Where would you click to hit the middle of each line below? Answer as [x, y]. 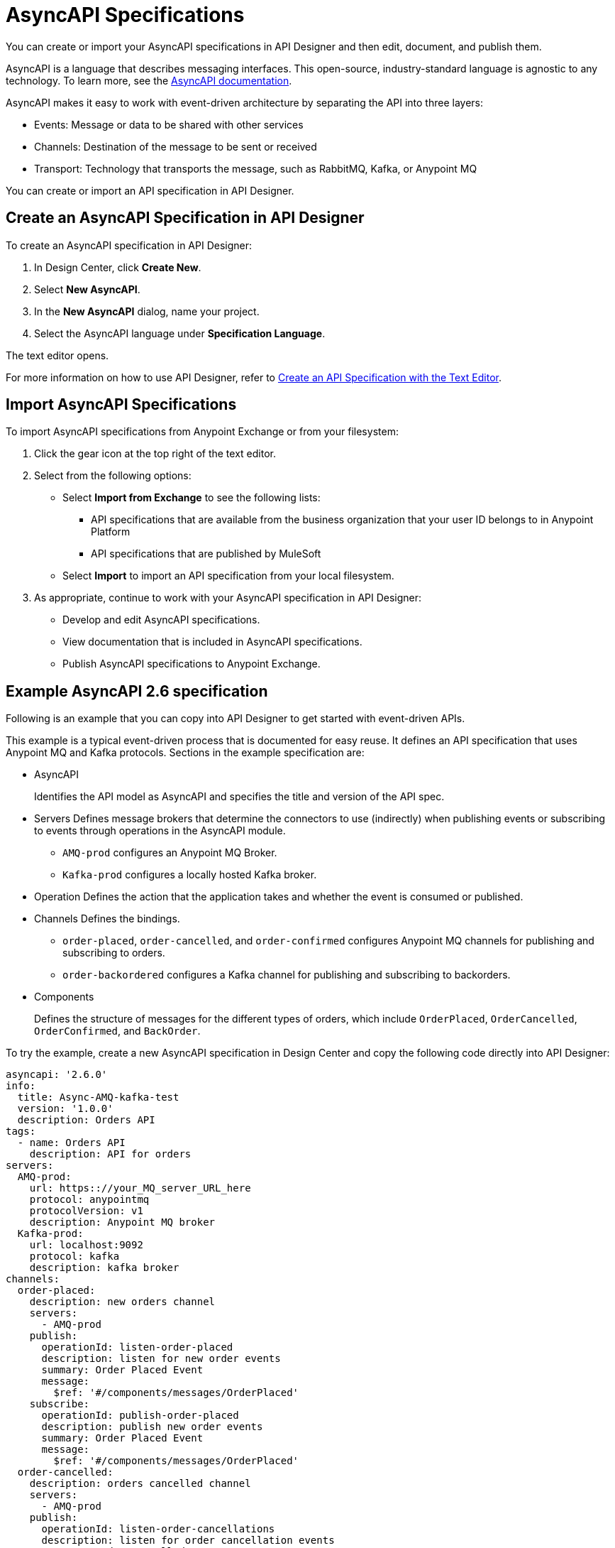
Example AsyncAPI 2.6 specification [137, 691]
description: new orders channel [122, 1302]
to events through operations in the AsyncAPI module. [160, 831]
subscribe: [60, 1404]
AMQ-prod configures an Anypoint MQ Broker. [170, 853]
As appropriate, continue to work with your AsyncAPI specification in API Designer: [228, 598]
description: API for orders [110, 1154]
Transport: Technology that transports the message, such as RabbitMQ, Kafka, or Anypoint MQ [256, 168]
